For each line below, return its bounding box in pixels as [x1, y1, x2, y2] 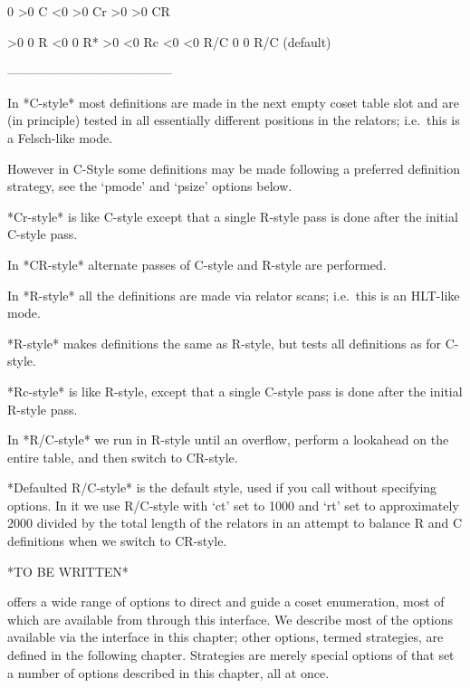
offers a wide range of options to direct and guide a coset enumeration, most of [7, 592, 445, 611]
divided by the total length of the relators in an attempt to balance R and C [36, 513, 463, 532]
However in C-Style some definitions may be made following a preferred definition [7, 158, 461, 177]
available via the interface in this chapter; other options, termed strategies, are [7, 627, 444, 646]
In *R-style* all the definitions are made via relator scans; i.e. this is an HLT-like [7, 285, 460, 304]
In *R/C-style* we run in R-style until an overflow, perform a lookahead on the [7, 430, 449, 449]
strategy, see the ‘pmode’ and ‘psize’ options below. [7, 177, 293, 196]
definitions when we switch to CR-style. [7, 531, 227, 550]
